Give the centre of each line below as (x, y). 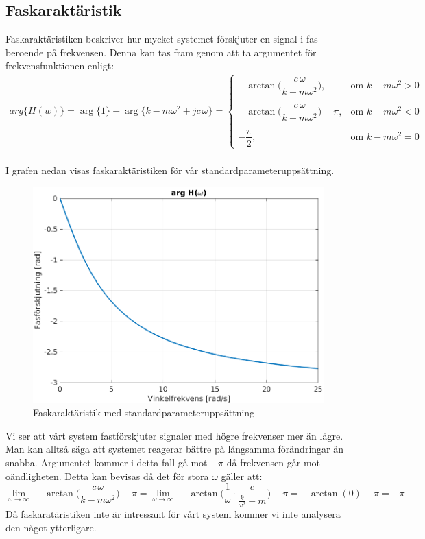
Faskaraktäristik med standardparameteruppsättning (144, 412)
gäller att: (242, 476)
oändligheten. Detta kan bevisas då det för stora (107, 476)
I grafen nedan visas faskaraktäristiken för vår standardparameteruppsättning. (170, 170)
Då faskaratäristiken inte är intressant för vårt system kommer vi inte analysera (173, 514)
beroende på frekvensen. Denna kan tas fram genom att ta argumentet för (161, 52)
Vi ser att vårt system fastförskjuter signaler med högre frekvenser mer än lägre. (174, 435)
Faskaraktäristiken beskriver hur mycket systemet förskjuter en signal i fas (162, 39)
